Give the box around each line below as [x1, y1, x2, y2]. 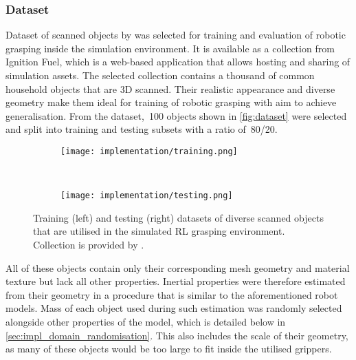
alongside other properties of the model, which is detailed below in [5, 315, 286, 329]
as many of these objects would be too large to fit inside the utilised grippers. [5, 341, 332, 356]
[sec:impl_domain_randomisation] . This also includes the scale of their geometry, [5, 328, 348, 342]
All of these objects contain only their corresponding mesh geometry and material [5, 260, 350, 275]
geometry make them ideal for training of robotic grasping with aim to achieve [5, 95, 337, 109]
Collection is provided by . [33, 237, 144, 252]
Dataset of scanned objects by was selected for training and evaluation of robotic [5, 28, 346, 42]
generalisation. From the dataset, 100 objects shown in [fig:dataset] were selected [5, 108, 347, 123]
